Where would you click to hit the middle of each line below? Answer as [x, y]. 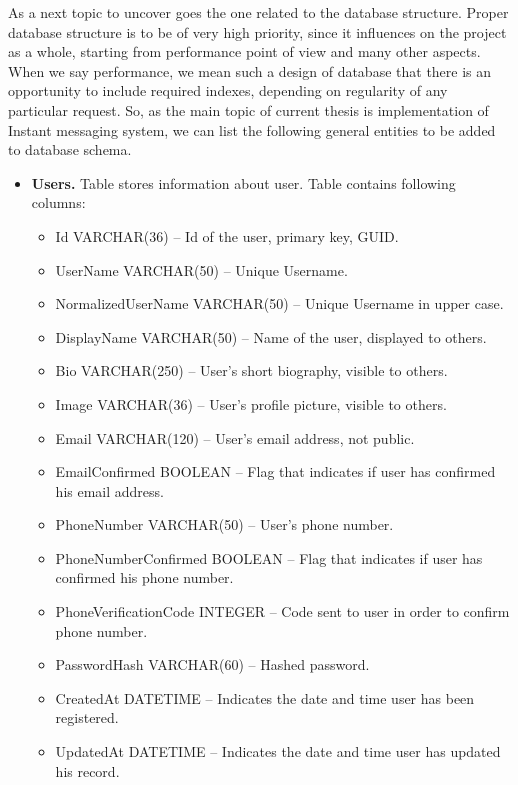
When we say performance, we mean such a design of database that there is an [250, 70]
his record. [87, 770]
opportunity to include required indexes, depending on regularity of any [228, 90]
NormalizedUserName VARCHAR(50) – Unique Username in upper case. [279, 303]
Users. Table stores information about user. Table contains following [243, 182]
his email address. [109, 490]
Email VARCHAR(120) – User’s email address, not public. [235, 437]
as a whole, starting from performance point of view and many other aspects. [244, 51]
